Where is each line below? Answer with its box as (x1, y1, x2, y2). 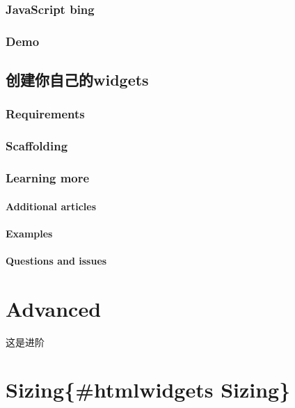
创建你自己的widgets (6, 69, 149, 91)
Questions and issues (6, 253, 107, 267)
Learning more (6, 169, 90, 187)
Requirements (6, 105, 85, 123)
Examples (6, 226, 53, 240)
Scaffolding (6, 137, 68, 155)
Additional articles (6, 198, 96, 213)
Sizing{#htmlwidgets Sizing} (6, 375, 291, 404)
